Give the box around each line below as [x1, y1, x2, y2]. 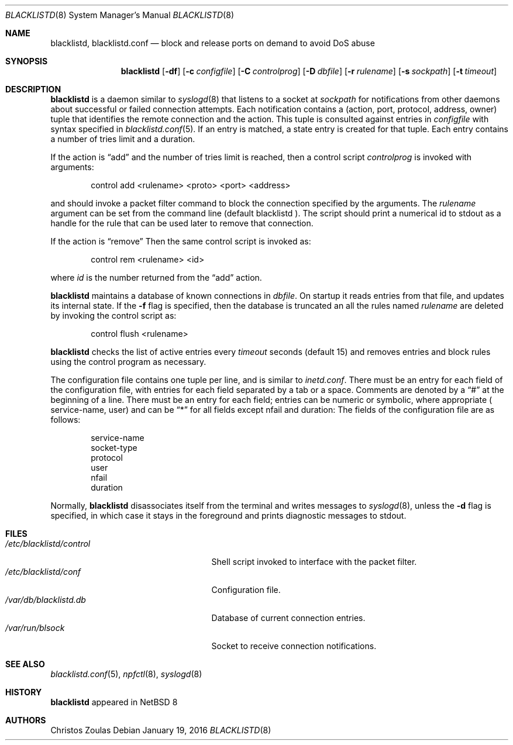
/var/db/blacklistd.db [5, 595, 86, 605]
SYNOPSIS [5, 56, 48, 66]
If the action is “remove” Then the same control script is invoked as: [50, 236, 311, 246]
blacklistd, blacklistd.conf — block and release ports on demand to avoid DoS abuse [50, 38, 375, 48]
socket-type [91, 443, 137, 453]
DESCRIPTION [5, 84, 61, 94]
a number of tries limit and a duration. [50, 134, 195, 144]
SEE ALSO [5, 659, 45, 669]
